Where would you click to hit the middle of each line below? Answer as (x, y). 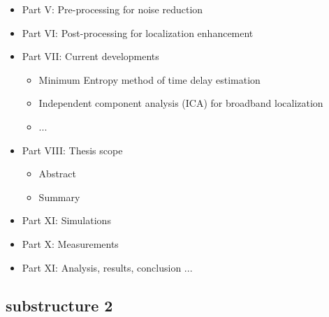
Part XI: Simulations (66, 220)
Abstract (57, 174)
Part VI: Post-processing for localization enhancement (138, 32)
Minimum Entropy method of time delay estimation (149, 79)
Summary (59, 197)
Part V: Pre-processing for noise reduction (112, 9)
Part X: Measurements (70, 243)
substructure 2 (59, 305)
